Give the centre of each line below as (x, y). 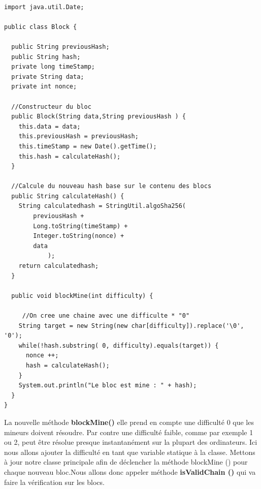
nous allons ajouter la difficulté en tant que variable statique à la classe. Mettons (130, 452)
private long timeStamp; (53, 67)
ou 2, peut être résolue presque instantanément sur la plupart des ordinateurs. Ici (131, 442)
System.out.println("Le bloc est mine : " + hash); (108, 386)
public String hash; (46, 57)
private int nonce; (44, 87)
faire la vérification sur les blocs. (54, 482)
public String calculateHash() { (68, 196)
